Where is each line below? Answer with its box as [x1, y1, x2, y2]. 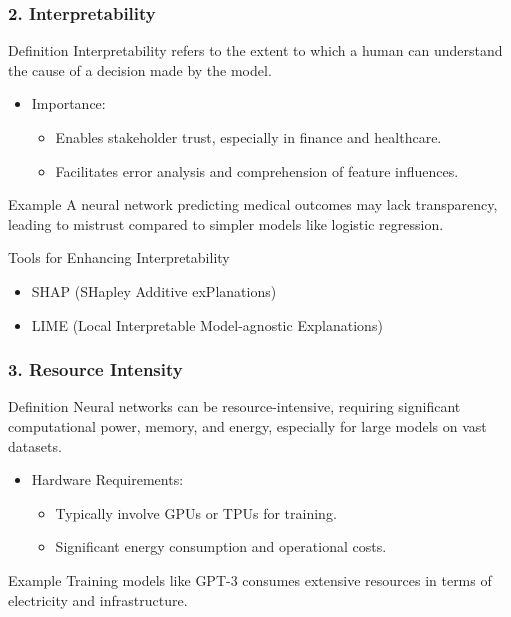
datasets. [8, 435, 62, 456]
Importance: [31, 93, 106, 114]
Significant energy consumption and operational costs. [55, 536, 387, 557]
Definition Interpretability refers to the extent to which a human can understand [8, 40, 503, 61]
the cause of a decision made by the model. [8, 59, 272, 80]
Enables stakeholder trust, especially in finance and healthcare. [55, 127, 442, 147]
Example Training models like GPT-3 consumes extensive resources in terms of [8, 569, 492, 590]
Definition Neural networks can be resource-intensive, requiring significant [8, 396, 461, 417]
